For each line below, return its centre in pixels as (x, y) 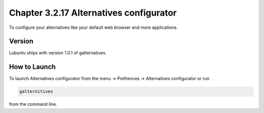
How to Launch (33, 67)
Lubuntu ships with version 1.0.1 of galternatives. (58, 53)
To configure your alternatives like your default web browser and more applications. (93, 27)
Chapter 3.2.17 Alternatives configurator (93, 13)
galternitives (36, 91)
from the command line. (33, 104)
